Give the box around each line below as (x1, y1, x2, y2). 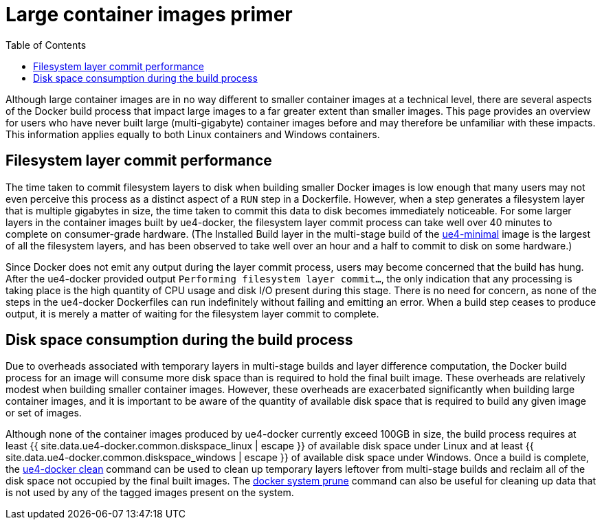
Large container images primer (5, 3, 293, 26)
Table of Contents (5, 38, 87, 51)
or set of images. (5, 407, 82, 419)
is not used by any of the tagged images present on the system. (5, 487, 294, 499)
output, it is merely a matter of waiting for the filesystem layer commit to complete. (5, 307, 379, 320)
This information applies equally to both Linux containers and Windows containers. (5, 128, 380, 140)
